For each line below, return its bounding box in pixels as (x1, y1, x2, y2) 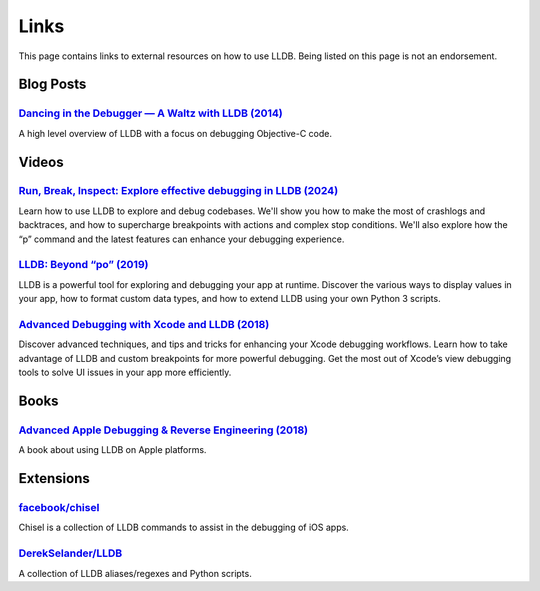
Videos (18, 153, 64, 170)
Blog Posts (18, 76, 87, 93)
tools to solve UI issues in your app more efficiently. (18, 366, 232, 379)
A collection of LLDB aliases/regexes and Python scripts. (18, 567, 252, 579)
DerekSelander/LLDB (18, 546, 123, 560)
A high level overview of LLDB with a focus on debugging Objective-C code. (18, 127, 332, 139)
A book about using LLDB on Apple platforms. (18, 444, 207, 456)
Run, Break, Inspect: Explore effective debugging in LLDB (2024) (18, 184, 339, 198)
